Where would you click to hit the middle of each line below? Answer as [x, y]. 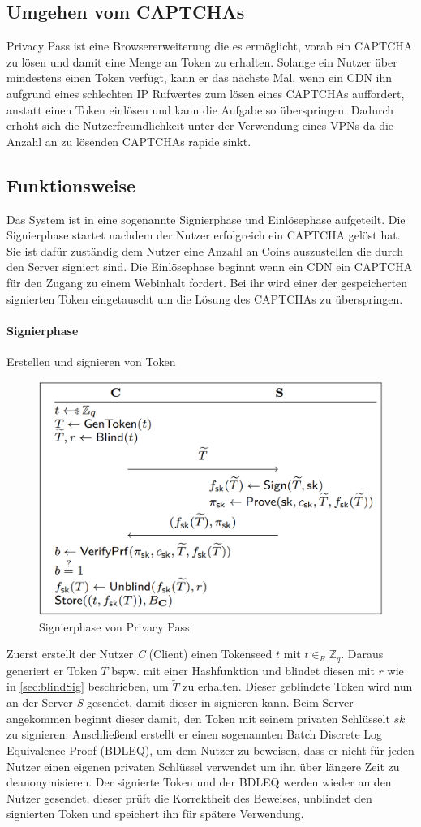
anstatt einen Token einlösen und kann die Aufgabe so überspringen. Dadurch [200, 109]
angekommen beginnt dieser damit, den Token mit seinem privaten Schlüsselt [198, 718]
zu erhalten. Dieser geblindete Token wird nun [298, 686]
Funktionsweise [71, 185]
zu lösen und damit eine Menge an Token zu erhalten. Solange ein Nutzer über [202, 61]
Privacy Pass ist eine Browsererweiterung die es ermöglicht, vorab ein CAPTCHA [210, 46]
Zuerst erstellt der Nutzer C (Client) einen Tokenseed [140, 654]
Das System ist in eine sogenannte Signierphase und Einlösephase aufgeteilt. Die [206, 219]
